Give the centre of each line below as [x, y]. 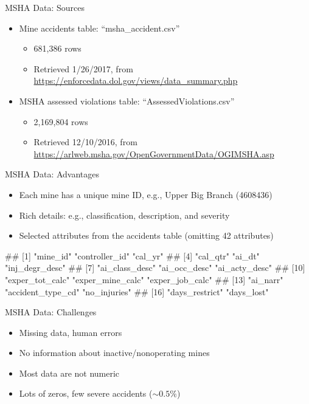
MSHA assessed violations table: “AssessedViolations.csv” [127, 101]
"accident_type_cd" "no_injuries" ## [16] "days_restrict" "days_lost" [137, 291]
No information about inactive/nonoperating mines [114, 353]
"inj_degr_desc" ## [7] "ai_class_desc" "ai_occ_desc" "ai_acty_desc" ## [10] [155, 268]
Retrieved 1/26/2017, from [83, 68]
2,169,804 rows [61, 121]
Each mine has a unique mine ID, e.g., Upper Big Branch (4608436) [146, 194]
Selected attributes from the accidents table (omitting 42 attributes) [146, 235]
